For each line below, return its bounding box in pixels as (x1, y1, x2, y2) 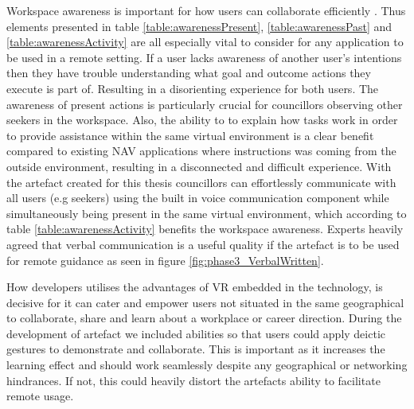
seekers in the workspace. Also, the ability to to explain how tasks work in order (6, 111, 398, 128)
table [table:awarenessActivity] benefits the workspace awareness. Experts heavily (6, 220, 404, 237)
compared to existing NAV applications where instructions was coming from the (6, 142, 396, 159)
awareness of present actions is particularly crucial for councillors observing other (6, 95, 403, 112)
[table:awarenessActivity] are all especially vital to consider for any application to (6, 33, 404, 50)
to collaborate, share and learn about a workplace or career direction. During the (6, 310, 402, 326)
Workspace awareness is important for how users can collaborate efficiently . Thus (6, 2, 406, 18)
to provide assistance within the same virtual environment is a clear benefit (6, 127, 374, 143)
